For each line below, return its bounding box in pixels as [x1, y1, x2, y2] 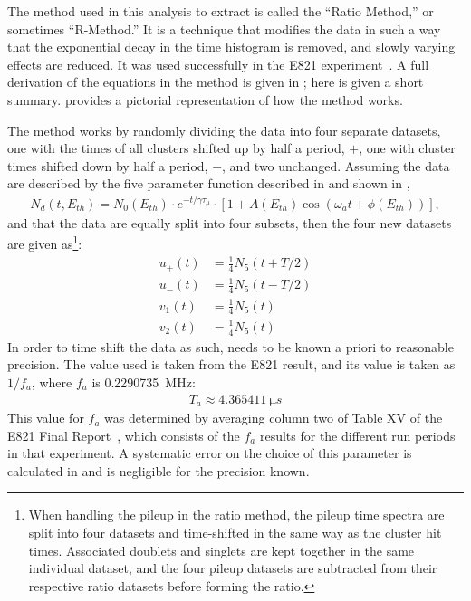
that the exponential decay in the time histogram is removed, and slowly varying [7, 37, 456, 56]
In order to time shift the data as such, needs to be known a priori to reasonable [7, 337, 454, 356]
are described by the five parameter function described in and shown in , [7, 174, 410, 193]
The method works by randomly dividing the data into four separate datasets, [7, 120, 441, 139]
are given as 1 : [7, 232, 82, 253]
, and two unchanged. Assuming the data [222, 156, 450, 175]
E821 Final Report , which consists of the [7, 425, 240, 444]
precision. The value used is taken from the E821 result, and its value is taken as [7, 355, 456, 374]
